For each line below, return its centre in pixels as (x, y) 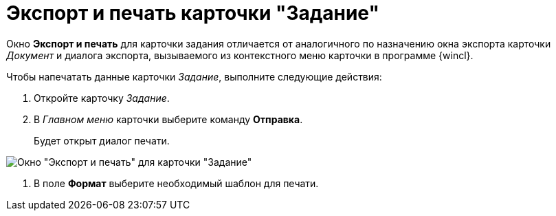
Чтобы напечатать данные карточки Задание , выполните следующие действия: (194, 76)
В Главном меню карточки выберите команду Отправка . (168, 119)
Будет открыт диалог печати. (102, 140)
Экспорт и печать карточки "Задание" (193, 13)
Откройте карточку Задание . (102, 98)
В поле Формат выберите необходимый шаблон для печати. (176, 183)
